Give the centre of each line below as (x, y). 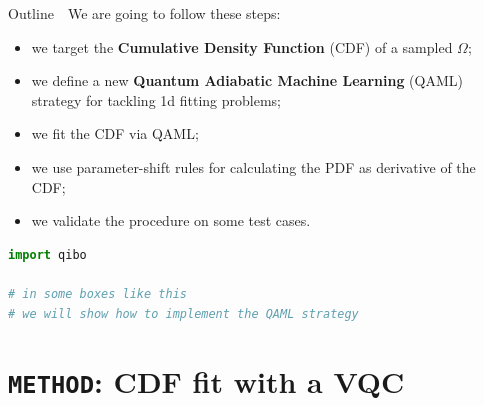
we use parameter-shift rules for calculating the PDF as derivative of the (253, 166)
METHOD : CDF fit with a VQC (206, 381)
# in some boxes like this (97, 293)
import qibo (47, 254)
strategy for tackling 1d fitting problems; (156, 99)
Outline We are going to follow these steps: (144, 13)
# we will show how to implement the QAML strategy (183, 313)
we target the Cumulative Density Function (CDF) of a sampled (242, 46)
